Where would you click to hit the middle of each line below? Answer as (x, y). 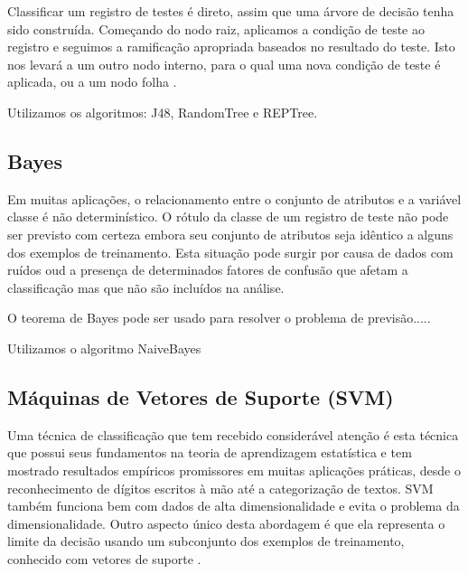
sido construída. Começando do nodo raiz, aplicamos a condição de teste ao (216, 28)
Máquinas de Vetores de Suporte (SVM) (201, 396)
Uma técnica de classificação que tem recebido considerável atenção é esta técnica (233, 434)
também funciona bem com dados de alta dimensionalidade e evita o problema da (234, 506)
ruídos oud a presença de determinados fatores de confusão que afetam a (208, 270)
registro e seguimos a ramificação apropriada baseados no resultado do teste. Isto (231, 47)
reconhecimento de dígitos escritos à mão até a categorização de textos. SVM (220, 488)
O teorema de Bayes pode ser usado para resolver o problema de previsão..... (219, 318)
